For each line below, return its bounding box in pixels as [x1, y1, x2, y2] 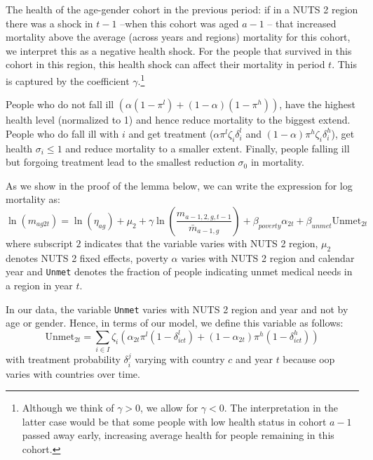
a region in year [6, 278, 73, 293]
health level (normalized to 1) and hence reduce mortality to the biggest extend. [6, 112, 351, 127]
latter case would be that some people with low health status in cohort [22, 414, 327, 428]
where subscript [6, 235, 73, 250]
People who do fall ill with [6, 126, 119, 140]
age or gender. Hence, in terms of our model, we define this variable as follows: [6, 315, 344, 330]
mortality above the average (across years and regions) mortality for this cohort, [6, 29, 351, 44]
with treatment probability [6, 352, 121, 367]
